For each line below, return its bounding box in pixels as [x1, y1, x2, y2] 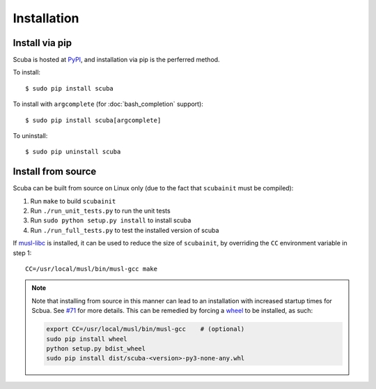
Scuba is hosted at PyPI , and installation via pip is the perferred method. [13, 56, 220, 64]
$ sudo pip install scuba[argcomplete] [25, 116, 162, 124]
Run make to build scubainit [30, 197, 116, 205]
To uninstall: [13, 132, 48, 140]
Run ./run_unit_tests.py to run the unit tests [30, 206, 171, 215]
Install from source [13, 166, 97, 178]
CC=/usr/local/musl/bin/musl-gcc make [25, 265, 158, 273]
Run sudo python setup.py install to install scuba [30, 216, 191, 224]
